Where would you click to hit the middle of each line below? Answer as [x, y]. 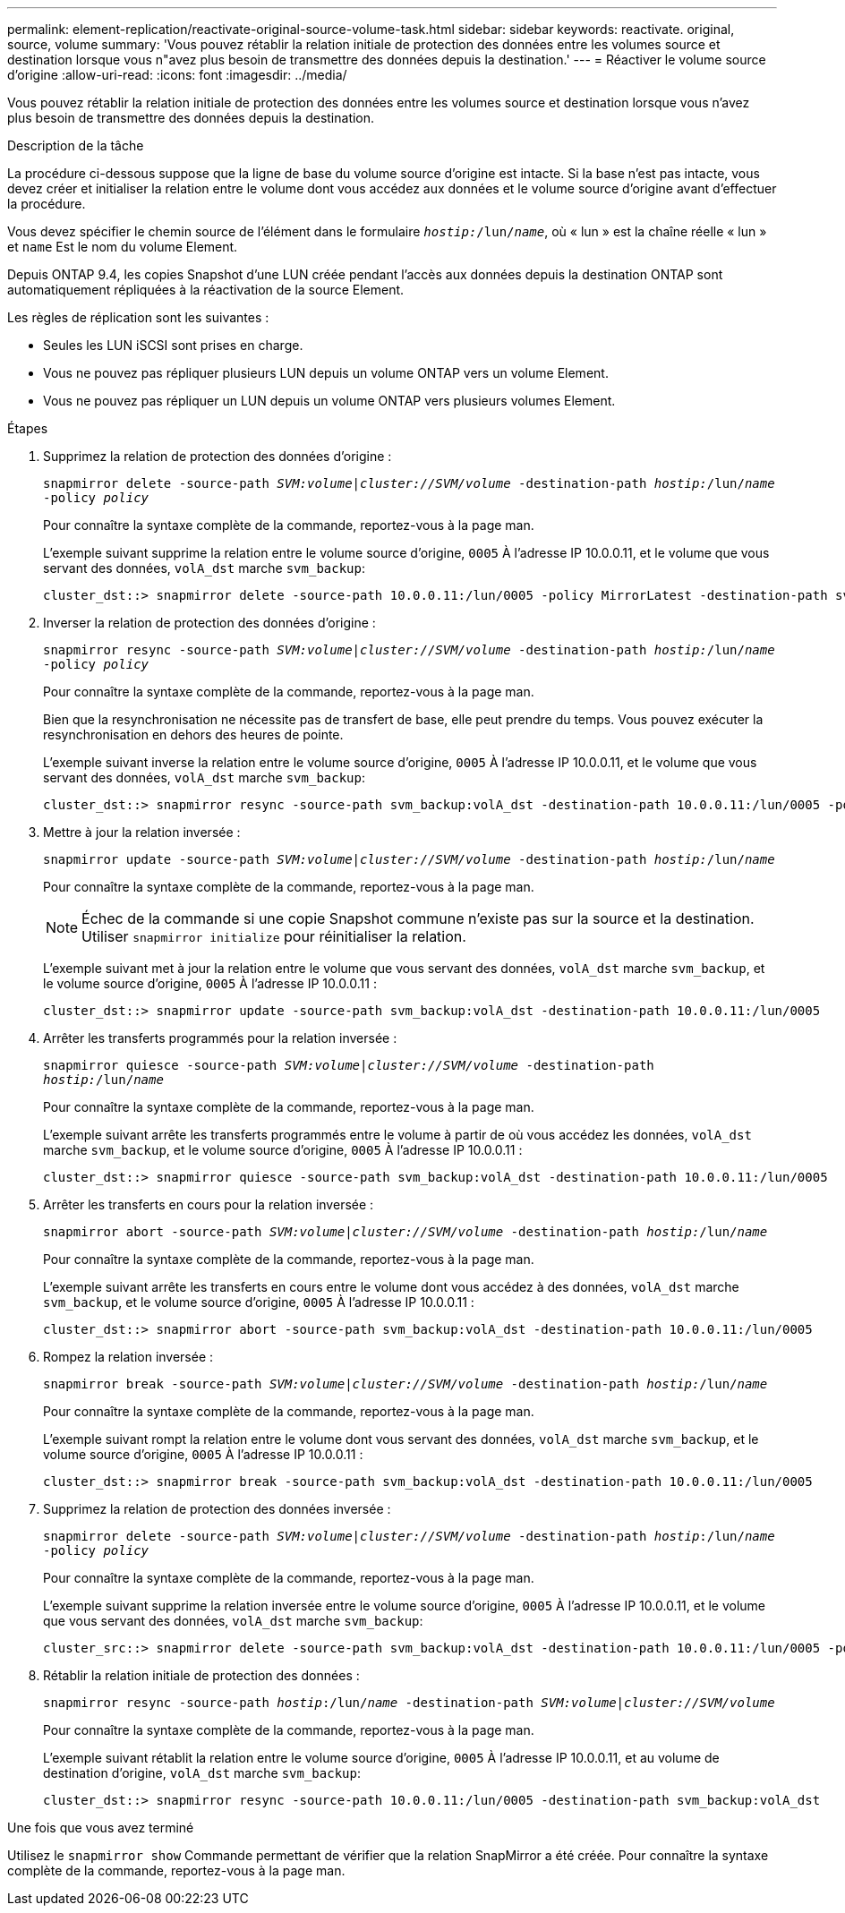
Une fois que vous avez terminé [101, 1828]
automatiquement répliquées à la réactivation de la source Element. [206, 290]
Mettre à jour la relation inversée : [142, 832]
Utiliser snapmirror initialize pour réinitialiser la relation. [274, 936]
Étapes [28, 428]
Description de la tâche [76, 145]
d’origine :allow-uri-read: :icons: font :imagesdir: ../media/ [177, 75]
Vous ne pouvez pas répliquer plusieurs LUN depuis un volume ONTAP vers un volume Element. [326, 373]
